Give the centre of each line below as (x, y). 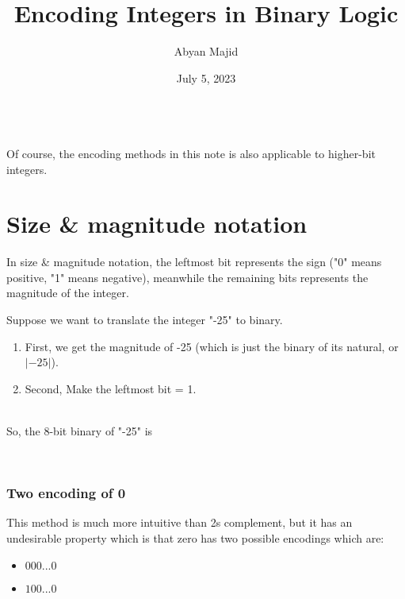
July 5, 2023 (206, 77)
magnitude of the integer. (68, 293)
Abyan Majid (206, 51)
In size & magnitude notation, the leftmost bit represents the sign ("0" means (194, 262)
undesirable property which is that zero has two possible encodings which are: (195, 537)
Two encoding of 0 (66, 493)
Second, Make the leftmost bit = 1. (111, 388)
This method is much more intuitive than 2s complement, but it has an (180, 522)
